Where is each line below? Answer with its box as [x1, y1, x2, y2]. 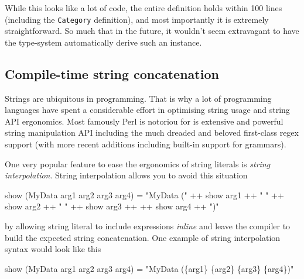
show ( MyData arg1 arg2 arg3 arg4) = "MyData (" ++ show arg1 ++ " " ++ [5, 188, 284, 201]
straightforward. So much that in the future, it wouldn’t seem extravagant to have [5, 25, 299, 37]
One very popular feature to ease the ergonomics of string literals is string [5, 157, 271, 170]
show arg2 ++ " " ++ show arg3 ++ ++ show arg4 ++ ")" [5, 200, 219, 212]
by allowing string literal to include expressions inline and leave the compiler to [5, 219, 291, 232]
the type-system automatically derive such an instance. [5, 36, 202, 48]
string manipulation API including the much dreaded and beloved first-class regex [5, 126, 299, 139]
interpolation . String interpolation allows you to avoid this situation [5, 169, 248, 181]
